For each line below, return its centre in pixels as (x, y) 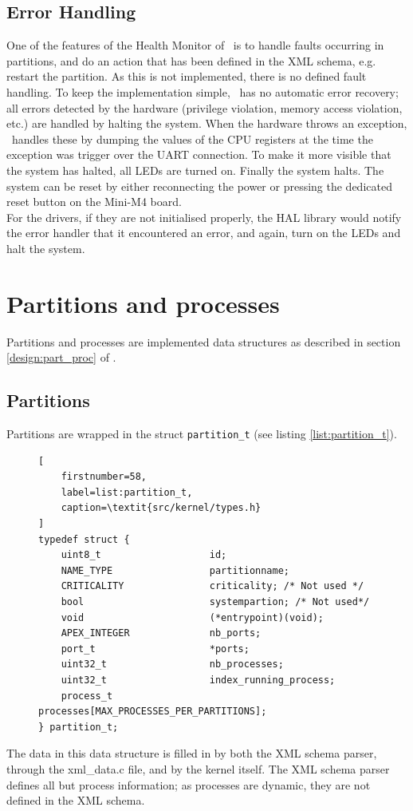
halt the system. (46, 248)
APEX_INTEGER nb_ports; (161, 633)
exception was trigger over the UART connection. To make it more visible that (199, 154)
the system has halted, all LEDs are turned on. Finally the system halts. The (195, 170)
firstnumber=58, (104, 477)
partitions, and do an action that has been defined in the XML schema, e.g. (191, 60)
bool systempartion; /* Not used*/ (215, 602)
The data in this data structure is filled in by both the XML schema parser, (192, 753)
